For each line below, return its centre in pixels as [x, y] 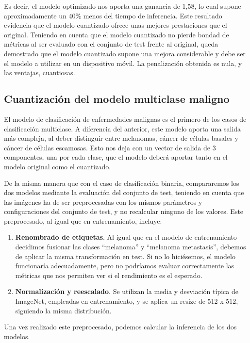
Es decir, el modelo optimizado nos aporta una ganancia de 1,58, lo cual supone [123, 6]
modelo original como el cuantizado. [58, 166]
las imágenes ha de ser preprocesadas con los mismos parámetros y [103, 202]
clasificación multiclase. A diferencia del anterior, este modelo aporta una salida [123, 128]
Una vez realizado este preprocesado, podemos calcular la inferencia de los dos [120, 327]
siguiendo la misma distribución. [63, 310]
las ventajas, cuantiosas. [40, 73]
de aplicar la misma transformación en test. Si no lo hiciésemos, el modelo [125, 256]
